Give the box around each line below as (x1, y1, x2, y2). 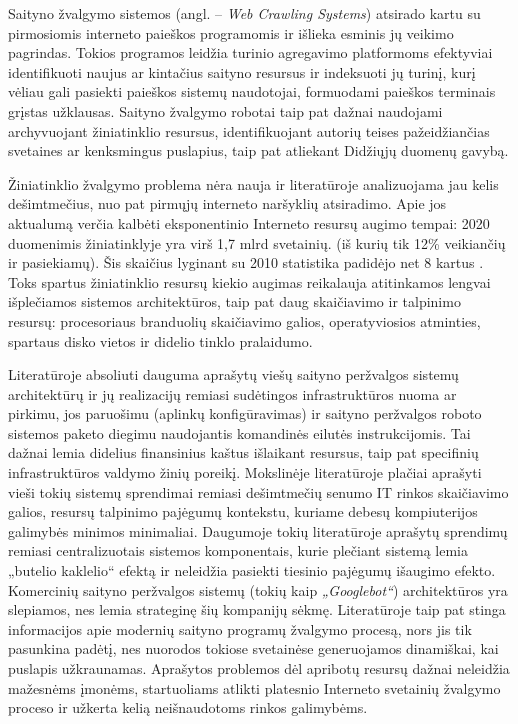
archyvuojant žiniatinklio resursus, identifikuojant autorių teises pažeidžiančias (8, 120, 490, 141)
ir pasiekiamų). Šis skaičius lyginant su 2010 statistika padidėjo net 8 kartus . (8, 252, 484, 273)
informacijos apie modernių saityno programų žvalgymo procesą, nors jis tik (8, 618, 472, 639)
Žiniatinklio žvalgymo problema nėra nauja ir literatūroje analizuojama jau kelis (8, 173, 499, 194)
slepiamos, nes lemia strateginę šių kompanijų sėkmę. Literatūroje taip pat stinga (8, 599, 506, 620)
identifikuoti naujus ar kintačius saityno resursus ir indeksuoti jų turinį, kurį (8, 61, 476, 82)
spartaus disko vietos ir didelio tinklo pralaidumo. (8, 330, 313, 351)
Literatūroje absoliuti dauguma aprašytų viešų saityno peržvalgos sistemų (8, 364, 459, 385)
